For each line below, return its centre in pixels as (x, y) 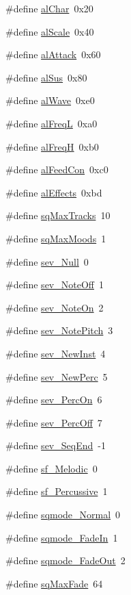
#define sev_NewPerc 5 (57, 376)
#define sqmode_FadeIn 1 (62, 537)
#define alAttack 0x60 (53, 54)
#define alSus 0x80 (46, 77)
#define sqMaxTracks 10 (58, 215)
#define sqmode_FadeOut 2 (65, 560)
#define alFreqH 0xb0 (52, 146)
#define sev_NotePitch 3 (59, 330)
